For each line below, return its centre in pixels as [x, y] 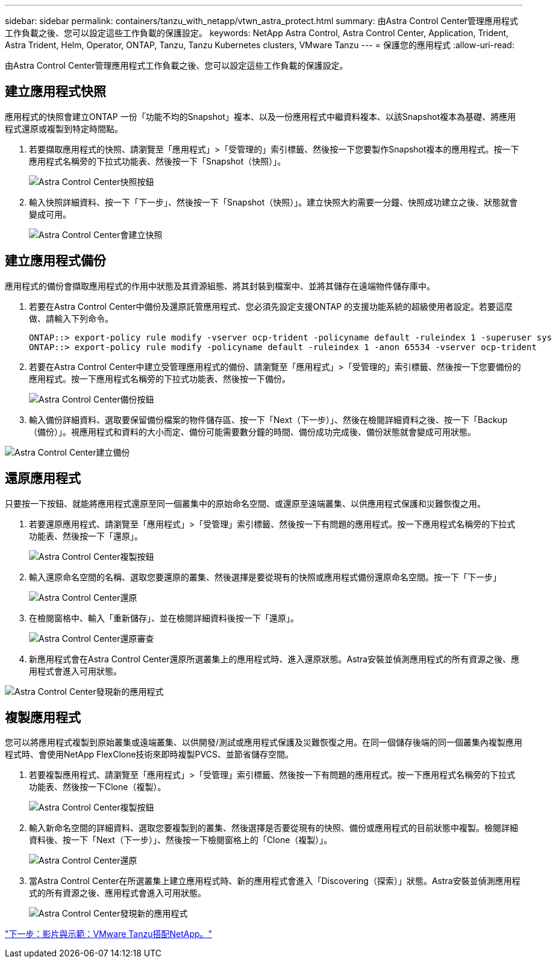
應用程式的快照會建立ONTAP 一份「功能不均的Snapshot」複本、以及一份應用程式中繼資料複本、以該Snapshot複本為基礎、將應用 [261, 116]
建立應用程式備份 [55, 261]
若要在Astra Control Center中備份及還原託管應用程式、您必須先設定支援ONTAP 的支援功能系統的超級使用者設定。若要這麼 [271, 306]
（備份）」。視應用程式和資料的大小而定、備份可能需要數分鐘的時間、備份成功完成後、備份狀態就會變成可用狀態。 [252, 431]
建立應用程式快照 [55, 92]
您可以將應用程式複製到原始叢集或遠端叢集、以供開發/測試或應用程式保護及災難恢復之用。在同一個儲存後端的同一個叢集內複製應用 [264, 742]
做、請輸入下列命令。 [71, 318]
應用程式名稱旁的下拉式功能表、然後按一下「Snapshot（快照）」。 [158, 161]
